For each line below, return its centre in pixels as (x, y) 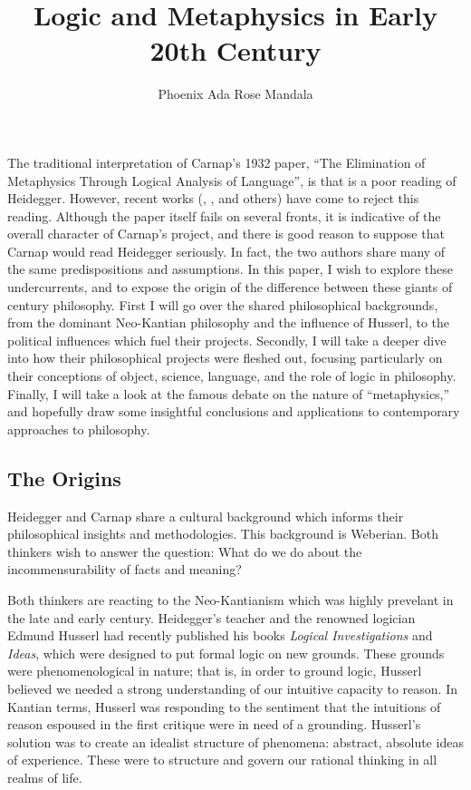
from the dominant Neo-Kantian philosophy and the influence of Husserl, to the (229, 322)
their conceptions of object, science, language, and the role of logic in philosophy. (232, 376)
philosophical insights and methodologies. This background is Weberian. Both (223, 534)
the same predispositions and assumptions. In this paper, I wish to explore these (231, 269)
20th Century (235, 50)
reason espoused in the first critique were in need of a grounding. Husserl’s (214, 724)
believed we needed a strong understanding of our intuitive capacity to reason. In (233, 688)
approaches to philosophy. (79, 429)
